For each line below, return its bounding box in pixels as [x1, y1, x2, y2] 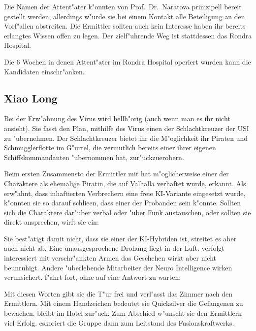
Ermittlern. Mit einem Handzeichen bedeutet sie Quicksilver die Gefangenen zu [4, 298, 243, 308]
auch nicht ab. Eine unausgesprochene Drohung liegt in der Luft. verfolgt [4, 243, 224, 253]
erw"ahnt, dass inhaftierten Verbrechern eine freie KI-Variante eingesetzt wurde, [4, 188, 246, 198]
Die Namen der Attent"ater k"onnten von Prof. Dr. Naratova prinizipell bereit [4, 1, 242, 11]
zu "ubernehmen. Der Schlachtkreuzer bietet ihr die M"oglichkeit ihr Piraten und [4, 132, 248, 143]
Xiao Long [4, 90, 58, 105]
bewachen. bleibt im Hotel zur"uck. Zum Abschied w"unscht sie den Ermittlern [4, 308, 242, 318]
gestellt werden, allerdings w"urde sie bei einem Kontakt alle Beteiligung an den [4, 11, 245, 21]
